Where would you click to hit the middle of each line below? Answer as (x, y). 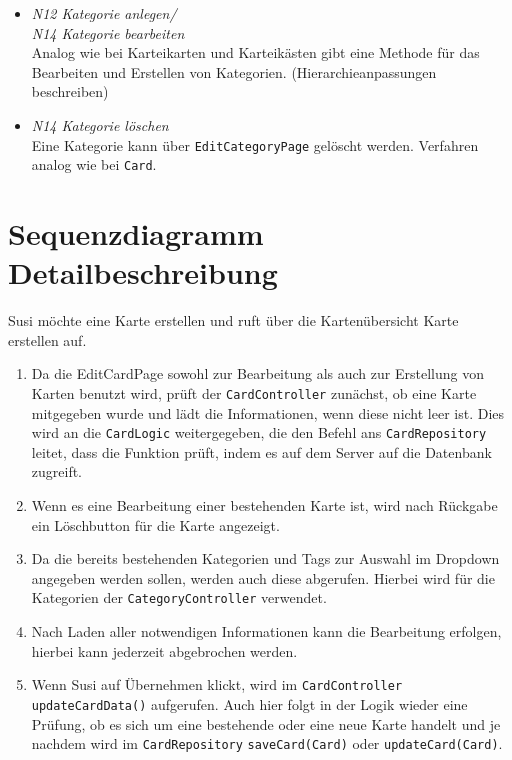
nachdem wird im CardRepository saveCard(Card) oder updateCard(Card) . (267, 743)
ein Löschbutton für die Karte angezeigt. (155, 524)
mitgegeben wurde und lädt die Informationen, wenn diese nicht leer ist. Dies (268, 412)
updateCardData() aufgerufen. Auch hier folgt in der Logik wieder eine (249, 703)
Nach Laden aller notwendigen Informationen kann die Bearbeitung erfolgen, (266, 631)
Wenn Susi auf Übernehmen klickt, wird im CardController (217, 684)
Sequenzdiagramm (136, 233)
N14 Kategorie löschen (100, 124)
